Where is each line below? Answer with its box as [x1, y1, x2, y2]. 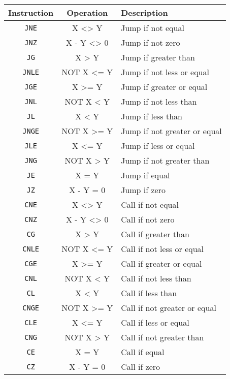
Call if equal [121, 346, 165, 358]
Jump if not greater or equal [121, 125, 222, 137]
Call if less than [121, 287, 177, 299]
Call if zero [121, 361, 160, 372]
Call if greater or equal [121, 258, 202, 269]
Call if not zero [121, 213, 175, 225]
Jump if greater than [121, 51, 195, 63]
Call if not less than [121, 272, 191, 284]
